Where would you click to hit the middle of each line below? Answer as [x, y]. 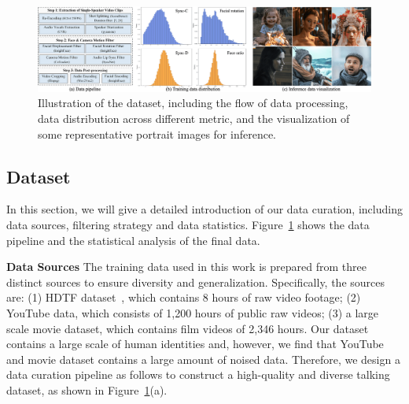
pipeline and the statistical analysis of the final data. [133, 240]
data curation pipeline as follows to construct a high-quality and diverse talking [198, 374]
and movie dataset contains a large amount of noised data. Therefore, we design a [203, 359]
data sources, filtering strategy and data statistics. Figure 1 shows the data [188, 225]
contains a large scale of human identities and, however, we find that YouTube [195, 344]
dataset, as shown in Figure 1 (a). [87, 390]
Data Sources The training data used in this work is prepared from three [186, 267]
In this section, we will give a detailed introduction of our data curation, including [204, 209]
